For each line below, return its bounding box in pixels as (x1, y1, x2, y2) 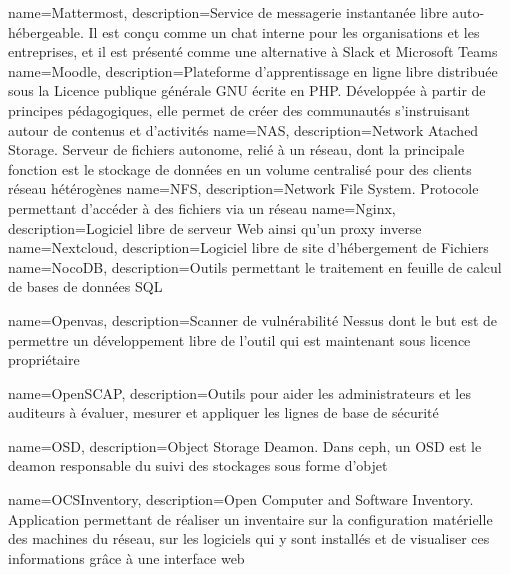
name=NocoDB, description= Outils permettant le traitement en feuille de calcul (8, 256, 502, 277)
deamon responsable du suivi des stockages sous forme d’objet (8, 455, 388, 476)
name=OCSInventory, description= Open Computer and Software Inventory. (8, 489, 474, 510)
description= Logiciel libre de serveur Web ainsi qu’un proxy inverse (8, 217, 422, 238)
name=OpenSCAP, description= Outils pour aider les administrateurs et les (8, 382, 471, 403)
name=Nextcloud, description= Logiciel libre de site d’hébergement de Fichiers (8, 237, 489, 258)
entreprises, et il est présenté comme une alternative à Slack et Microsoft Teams (8, 41, 498, 62)
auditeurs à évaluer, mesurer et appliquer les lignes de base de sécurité (8, 402, 439, 423)
